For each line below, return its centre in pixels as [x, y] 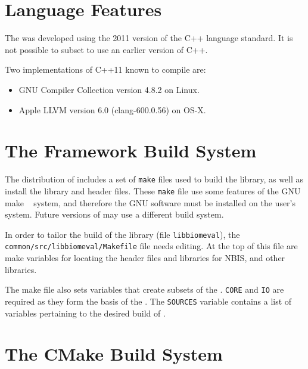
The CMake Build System [114, 354]
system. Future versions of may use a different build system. [114, 214]
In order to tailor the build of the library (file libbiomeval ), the [122, 234]
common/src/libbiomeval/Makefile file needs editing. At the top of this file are [151, 246]
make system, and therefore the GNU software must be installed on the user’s [150, 202]
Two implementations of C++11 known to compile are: [105, 69]
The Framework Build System [131, 151]
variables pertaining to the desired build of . [85, 313]
